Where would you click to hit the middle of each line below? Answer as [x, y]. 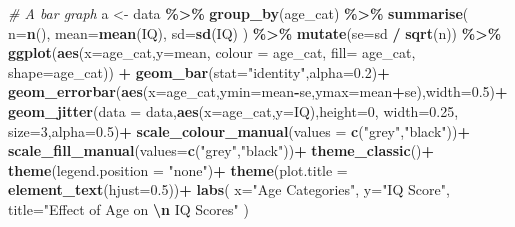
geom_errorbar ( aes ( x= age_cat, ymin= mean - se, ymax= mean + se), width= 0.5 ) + [258, 91]
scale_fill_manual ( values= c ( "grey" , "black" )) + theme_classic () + [221, 150]
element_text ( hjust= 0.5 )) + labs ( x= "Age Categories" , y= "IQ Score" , [229, 189]
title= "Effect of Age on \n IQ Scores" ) [128, 208]
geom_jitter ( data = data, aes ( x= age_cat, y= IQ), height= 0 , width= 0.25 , [233, 110]
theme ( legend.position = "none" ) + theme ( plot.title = [178, 169]
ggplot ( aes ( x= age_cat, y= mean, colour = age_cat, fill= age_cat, [212, 52]
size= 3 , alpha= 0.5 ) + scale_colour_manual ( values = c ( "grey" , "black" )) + [239, 130]
